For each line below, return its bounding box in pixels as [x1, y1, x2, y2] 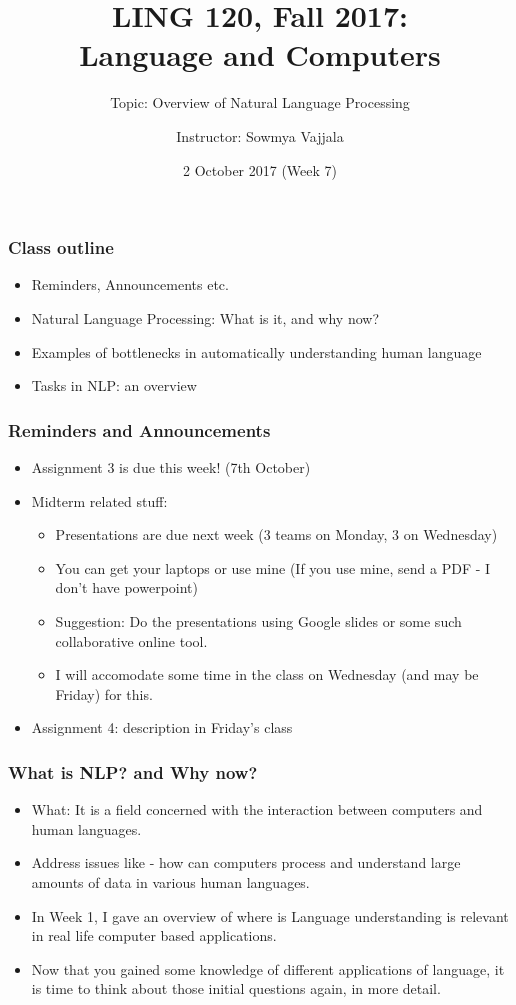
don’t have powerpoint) [55, 577, 198, 598]
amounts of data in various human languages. [31, 871, 310, 892]
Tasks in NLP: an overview [31, 375, 197, 396]
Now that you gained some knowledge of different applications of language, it [31, 958, 505, 979]
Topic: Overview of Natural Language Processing [110, 92, 410, 113]
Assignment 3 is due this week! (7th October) [31, 456, 311, 477]
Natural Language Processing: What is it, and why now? [31, 307, 380, 328]
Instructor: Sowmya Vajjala [176, 125, 344, 146]
